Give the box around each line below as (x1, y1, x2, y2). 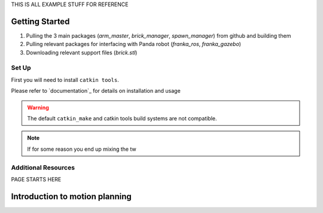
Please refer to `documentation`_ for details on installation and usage (11, 87, 181, 95)
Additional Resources (11, 163, 75, 172)
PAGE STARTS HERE (11, 175, 62, 182)
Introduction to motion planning (11, 191, 132, 202)
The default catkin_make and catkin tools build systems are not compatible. (27, 115, 218, 122)
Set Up (11, 63, 31, 72)
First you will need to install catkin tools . (11, 76, 119, 83)
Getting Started (11, 16, 70, 26)
